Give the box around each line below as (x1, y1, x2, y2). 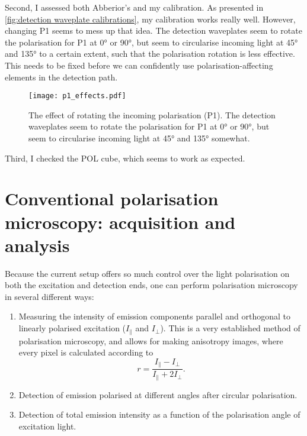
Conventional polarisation (5, 186, 219, 211)
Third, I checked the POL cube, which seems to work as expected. (5, 151, 245, 164)
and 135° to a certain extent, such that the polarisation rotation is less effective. (5, 47, 295, 60)
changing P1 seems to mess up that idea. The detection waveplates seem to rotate (5, 24, 302, 37)
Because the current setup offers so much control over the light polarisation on (5, 267, 290, 279)
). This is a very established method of (160, 322, 300, 334)
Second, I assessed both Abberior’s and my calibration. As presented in (5, 1, 264, 13)
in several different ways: (5, 290, 94, 302)
